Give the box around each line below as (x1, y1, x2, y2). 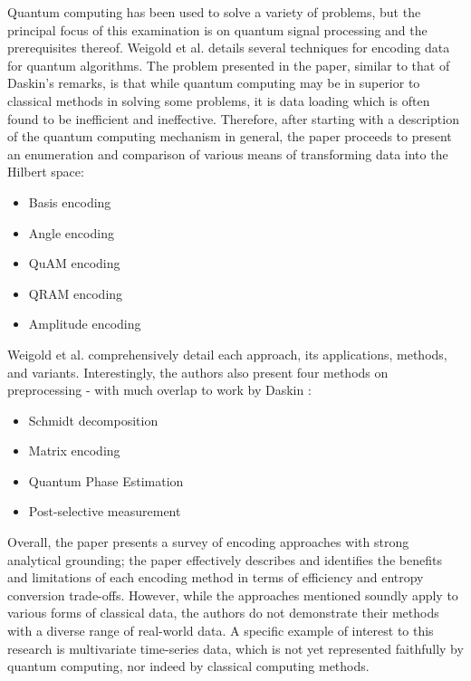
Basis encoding (28, 192, 111, 211)
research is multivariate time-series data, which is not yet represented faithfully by (7, 638, 464, 657)
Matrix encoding (28, 441, 120, 460)
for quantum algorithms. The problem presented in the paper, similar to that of (7, 55, 450, 74)
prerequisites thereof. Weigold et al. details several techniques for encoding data (7, 38, 450, 57)
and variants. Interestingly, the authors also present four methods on (7, 362, 389, 381)
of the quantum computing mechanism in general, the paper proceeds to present (7, 127, 452, 146)
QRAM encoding (28, 283, 123, 302)
